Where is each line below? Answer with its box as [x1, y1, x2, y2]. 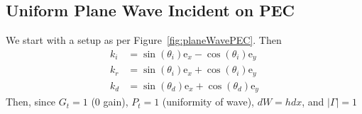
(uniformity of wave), [162, 94, 254, 109]
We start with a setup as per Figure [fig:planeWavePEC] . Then [6, 33, 282, 47]
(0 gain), [91, 94, 128, 109]
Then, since [6, 94, 56, 109]
